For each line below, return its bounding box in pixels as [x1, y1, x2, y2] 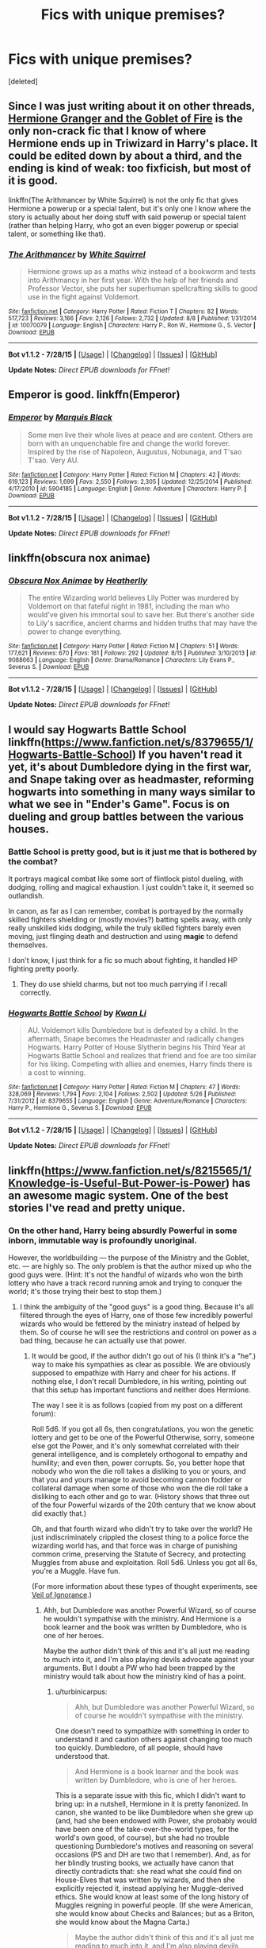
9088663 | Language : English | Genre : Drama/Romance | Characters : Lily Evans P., [8, 656, 235, 664]
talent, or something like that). [8, 229, 106, 238]
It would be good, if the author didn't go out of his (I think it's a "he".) [31, 1351, 256, 1361]
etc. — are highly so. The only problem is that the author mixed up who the [8, 1262, 252, 1271]
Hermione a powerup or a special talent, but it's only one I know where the [8, 203, 252, 213]
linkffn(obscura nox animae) [8, 551, 151, 565]
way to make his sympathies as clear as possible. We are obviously [31, 1360, 251, 1370]
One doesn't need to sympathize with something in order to [55, 1726, 249, 1736]
